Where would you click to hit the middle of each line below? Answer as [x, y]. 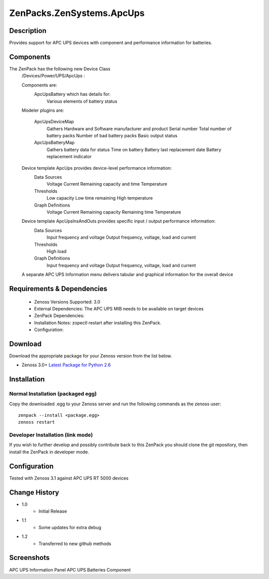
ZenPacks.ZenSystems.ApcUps [77, 13]
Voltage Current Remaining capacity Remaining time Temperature [114, 212]
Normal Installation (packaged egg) [53, 394]
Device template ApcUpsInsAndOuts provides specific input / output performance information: [119, 221]
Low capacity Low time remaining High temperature [100, 198]
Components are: [39, 85]
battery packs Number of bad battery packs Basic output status [112, 136]
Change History [34, 492]
